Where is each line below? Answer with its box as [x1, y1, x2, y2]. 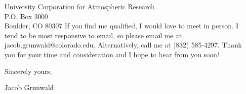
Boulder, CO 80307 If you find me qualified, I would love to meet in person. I [4, 21, 239, 31]
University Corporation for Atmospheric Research [4, 1, 155, 11]
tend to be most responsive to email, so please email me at [4, 30, 182, 40]
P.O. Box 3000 [4, 11, 48, 21]
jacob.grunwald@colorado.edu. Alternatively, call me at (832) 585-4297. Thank [4, 40, 242, 50]
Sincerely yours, [4, 66, 52, 76]
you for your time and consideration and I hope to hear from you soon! [4, 49, 219, 59]
